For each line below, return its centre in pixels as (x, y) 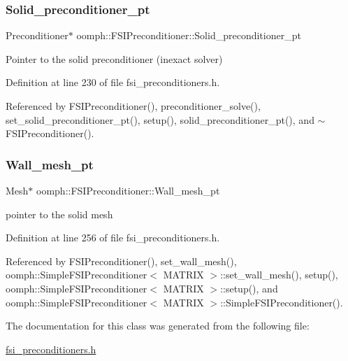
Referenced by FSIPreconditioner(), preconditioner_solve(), (133, 106)
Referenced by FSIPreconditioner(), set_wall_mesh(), (121, 261)
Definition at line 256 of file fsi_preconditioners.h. (113, 238)
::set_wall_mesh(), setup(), (279, 275)
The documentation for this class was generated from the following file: (158, 326)
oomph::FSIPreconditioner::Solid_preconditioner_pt (189, 35)
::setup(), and (249, 288)
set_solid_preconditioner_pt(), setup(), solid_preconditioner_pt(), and (160, 119)
